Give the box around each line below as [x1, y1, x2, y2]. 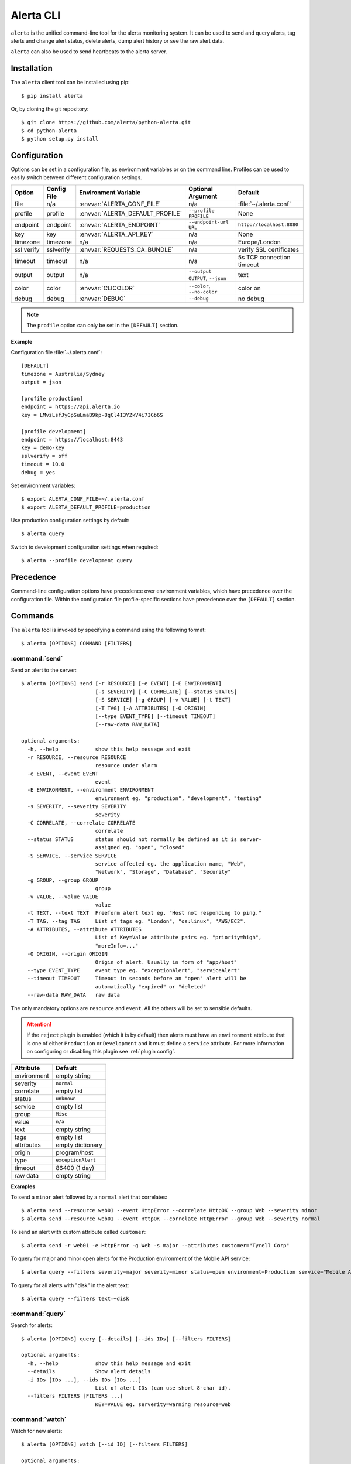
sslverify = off [21, 453, 68, 459]
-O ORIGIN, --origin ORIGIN [27, 950, 108, 957]
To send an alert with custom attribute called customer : [11, 1229, 146, 1236]
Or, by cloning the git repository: [11, 105, 89, 112]
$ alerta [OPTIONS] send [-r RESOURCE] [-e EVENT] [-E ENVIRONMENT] [21, 680, 222, 687]
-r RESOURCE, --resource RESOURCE [27, 754, 126, 761]
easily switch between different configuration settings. [11, 174, 143, 181]
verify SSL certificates [238, 245, 300, 254]
